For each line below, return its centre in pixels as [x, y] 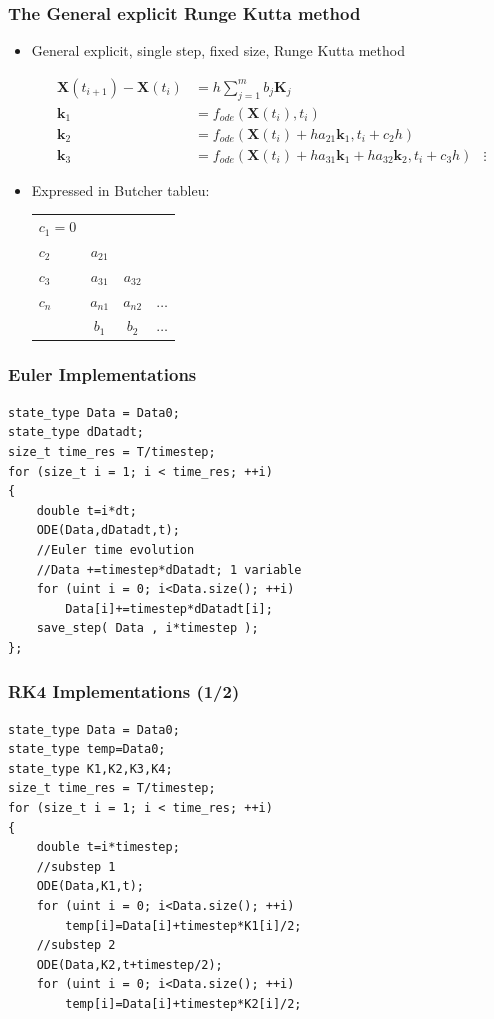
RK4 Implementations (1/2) [124, 691]
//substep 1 [76, 866]
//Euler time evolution [115, 549]
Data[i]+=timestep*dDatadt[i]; [169, 608]
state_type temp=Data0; [87, 749]
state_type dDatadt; [76, 432]
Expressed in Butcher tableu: [120, 189]
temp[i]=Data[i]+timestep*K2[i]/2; [183, 1004]
